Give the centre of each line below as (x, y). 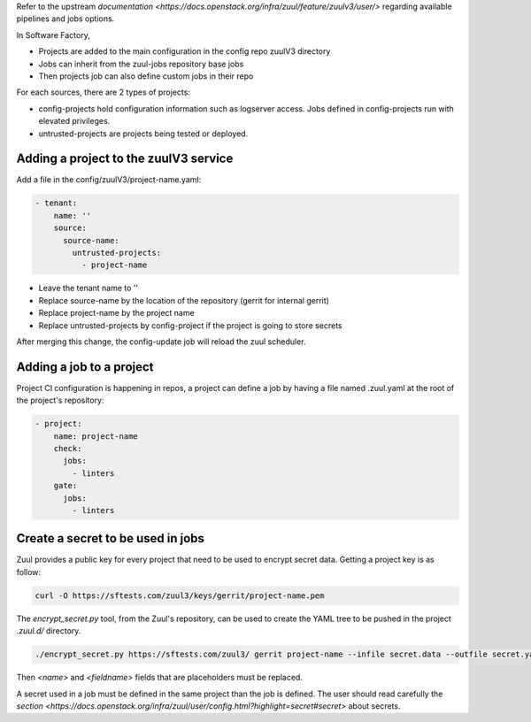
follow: (29, 572)
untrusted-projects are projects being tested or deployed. (143, 134)
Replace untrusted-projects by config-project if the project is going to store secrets (190, 325)
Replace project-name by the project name (116, 313)
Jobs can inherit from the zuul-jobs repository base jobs (141, 64)
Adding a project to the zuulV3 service (125, 159)
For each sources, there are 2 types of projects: (103, 92)
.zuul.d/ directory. (49, 631)
